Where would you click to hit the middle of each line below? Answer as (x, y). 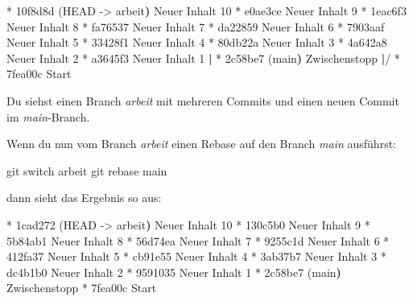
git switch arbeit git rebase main (87, 170)
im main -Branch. (48, 116)
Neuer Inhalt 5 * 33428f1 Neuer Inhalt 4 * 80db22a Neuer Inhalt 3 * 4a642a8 (197, 42)
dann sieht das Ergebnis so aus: (84, 198)
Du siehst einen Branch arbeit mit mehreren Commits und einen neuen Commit (203, 100)
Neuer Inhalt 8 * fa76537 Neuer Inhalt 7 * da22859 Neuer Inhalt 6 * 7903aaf (196, 26)
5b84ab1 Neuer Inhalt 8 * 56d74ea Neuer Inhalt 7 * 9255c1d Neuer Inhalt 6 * (198, 240)
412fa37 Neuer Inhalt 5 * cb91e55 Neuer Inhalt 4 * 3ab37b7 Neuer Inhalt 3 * (196, 256)
